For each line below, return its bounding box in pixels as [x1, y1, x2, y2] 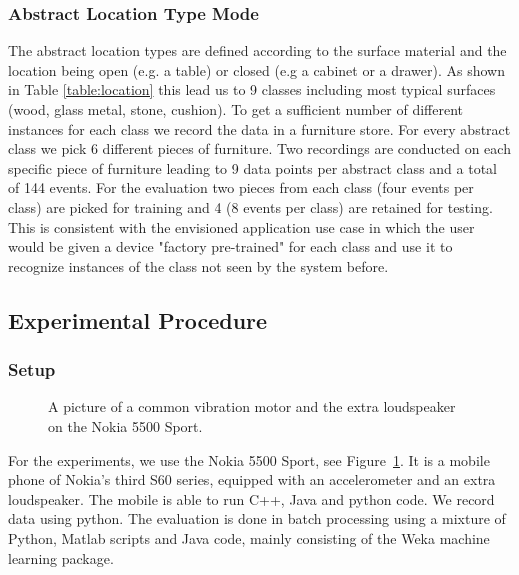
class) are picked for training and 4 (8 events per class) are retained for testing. [8, 196, 493, 217]
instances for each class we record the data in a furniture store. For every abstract [8, 118, 511, 139]
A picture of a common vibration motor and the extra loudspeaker [48, 396, 456, 417]
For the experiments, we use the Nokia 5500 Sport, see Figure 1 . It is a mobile [8, 449, 490, 470]
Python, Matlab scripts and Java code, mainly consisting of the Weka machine [8, 527, 490, 548]
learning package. [8, 547, 114, 568]
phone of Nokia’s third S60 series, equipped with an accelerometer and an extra [8, 469, 496, 490]
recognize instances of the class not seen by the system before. [8, 255, 389, 276]
